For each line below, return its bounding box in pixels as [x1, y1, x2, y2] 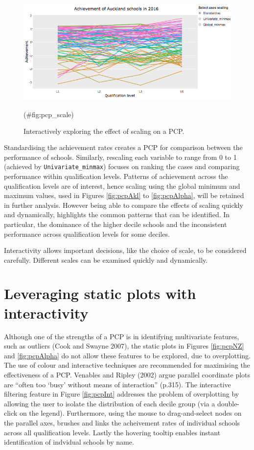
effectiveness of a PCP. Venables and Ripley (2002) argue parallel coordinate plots [4, 369, 251, 379]
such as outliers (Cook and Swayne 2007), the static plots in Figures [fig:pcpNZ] [4, 341, 244, 351]
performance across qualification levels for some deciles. [4, 228, 170, 239]
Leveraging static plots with [4, 283, 196, 303]
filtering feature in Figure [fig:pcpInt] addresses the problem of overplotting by [4, 389, 239, 399]
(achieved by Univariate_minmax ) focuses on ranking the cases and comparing [4, 161, 240, 172]
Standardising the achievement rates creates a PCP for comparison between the [4, 142, 243, 152]
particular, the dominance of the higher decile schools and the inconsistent [4, 219, 227, 229]
